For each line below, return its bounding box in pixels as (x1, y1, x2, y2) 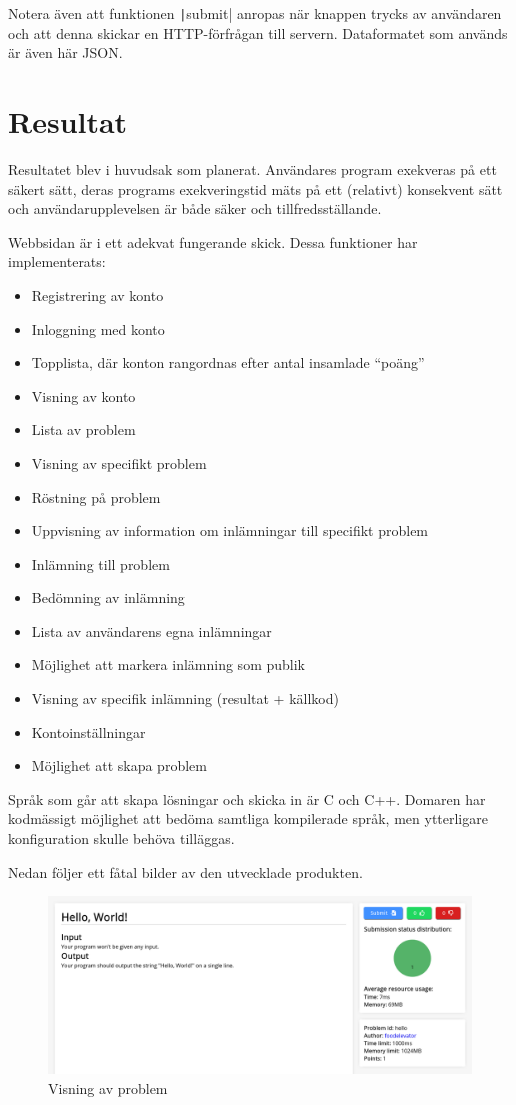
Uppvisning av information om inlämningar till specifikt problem (31, 520, 429, 541)
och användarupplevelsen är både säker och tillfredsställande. (8, 198, 382, 219)
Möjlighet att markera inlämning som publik (31, 654, 305, 675)
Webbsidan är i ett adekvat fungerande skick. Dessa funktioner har (8, 231, 418, 252)
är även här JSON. (8, 42, 123, 63)
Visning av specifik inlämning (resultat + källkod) (31, 688, 339, 709)
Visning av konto (31, 385, 136, 406)
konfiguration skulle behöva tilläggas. (8, 828, 235, 849)
